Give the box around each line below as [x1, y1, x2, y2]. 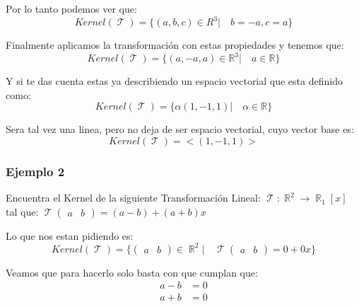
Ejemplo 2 [6, 162, 65, 180]
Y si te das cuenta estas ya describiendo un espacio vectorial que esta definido [6, 74, 343, 88]
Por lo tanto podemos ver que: [6, 1, 137, 16]
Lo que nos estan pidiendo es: [6, 228, 134, 243]
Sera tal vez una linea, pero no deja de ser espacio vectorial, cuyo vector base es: [6, 122, 354, 137]
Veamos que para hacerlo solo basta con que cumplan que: [6, 265, 258, 279]
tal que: [6, 204, 39, 219]
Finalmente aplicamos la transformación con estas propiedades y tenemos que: [6, 37, 344, 52]
